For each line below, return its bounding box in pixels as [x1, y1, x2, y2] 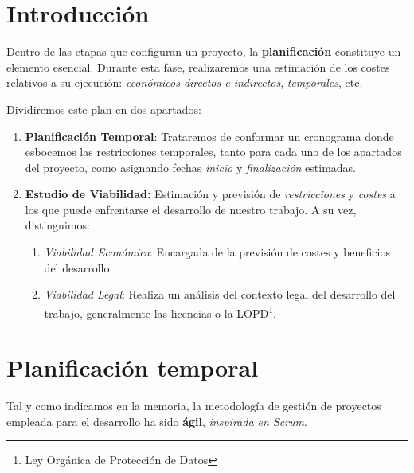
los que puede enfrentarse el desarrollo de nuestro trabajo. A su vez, [25, 201, 357, 217]
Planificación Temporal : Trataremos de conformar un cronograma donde [25, 127, 394, 144]
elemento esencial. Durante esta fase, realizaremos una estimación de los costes [6, 58, 390, 75]
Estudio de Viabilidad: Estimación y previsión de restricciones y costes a [25, 186, 396, 202]
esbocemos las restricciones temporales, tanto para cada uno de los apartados [25, 143, 402, 160]
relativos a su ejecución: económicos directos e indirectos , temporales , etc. [6, 74, 363, 91]
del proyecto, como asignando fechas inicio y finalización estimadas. [25, 158, 357, 175]
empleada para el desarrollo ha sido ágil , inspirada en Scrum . [6, 412, 307, 429]
